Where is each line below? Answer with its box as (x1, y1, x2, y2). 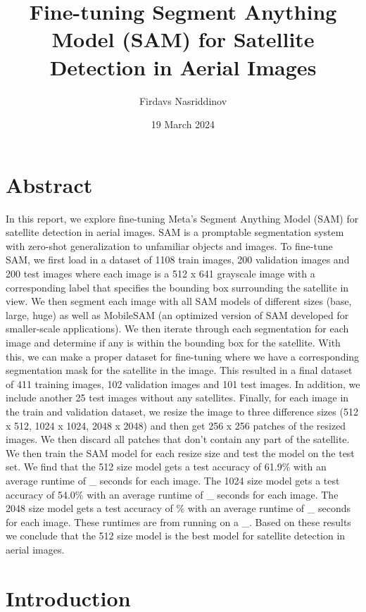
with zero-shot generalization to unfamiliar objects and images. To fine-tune (6, 238, 333, 253)
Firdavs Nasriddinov (139, 93, 227, 108)
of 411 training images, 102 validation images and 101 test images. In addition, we (6, 376, 360, 391)
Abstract (6, 170, 93, 199)
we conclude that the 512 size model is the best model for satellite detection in (6, 528, 346, 543)
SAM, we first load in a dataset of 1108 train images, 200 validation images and (6, 252, 350, 267)
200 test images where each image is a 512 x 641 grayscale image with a (6, 266, 315, 280)
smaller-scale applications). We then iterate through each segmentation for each (6, 321, 349, 336)
